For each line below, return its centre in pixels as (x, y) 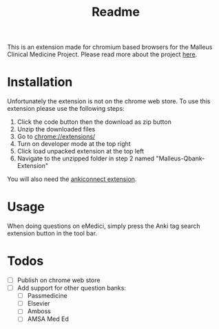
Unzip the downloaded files (56, 129)
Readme (116, 12)
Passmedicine (47, 296)
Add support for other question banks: (71, 288)
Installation (40, 82)
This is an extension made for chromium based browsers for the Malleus (110, 47)
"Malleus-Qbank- (180, 158)
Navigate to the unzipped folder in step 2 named (86, 158)
